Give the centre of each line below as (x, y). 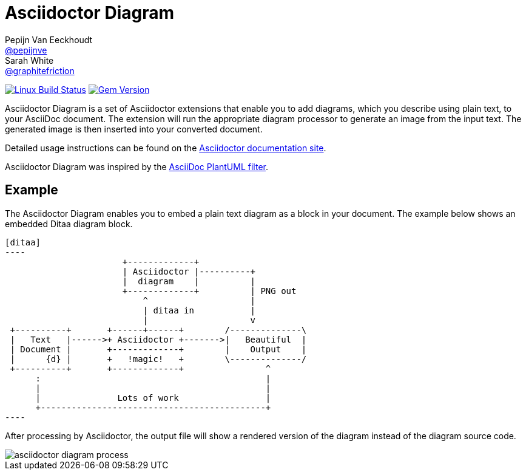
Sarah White (29, 60)
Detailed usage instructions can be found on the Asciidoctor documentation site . (166, 148)
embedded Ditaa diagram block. (69, 224)
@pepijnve (26, 50)
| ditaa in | (199, 310)
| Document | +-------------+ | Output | (158, 349)
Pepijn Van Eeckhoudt (49, 39)
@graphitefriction (40, 70)
